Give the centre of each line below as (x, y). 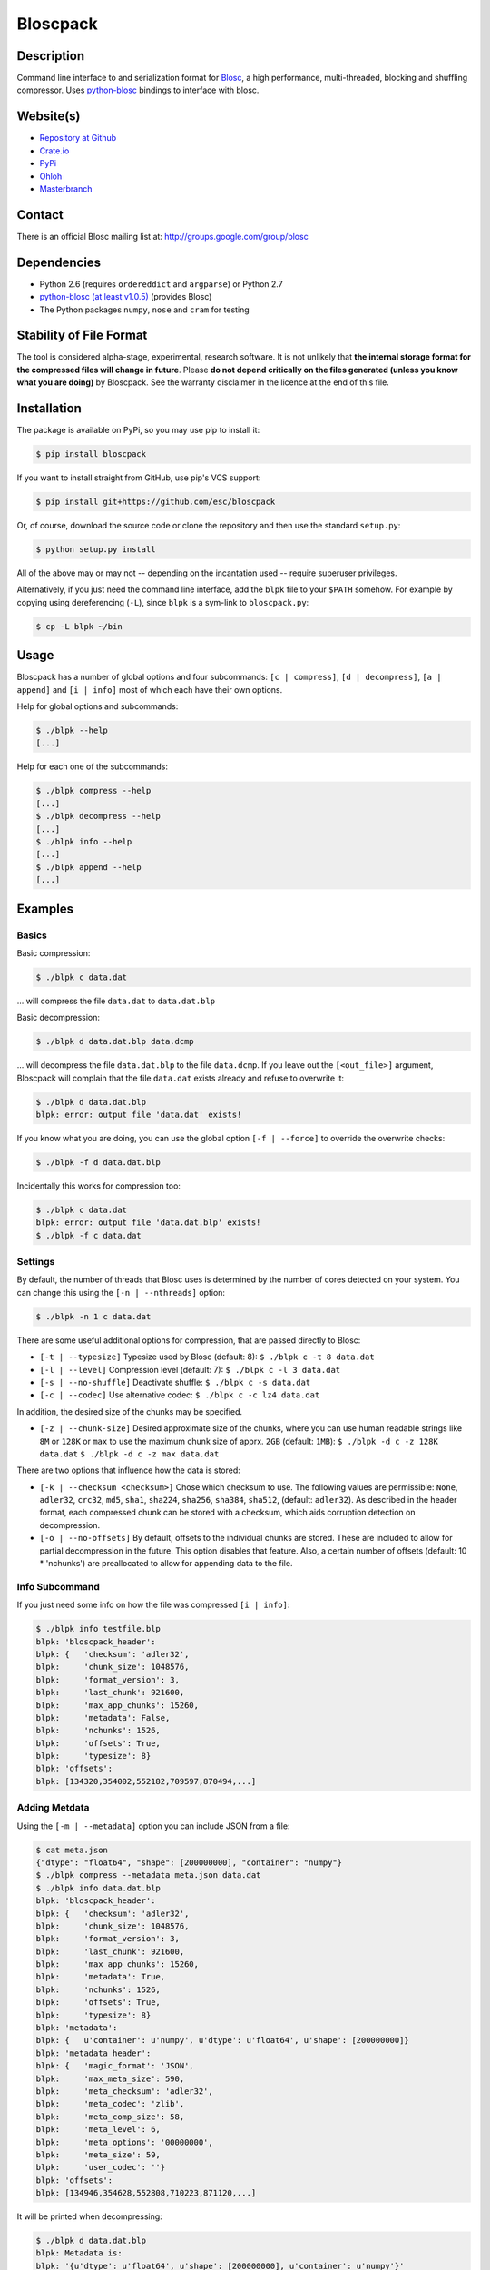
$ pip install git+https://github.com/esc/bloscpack (156, 502)
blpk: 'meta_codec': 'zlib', (110, 2104)
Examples (45, 908)
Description (51, 56)
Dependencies (59, 262)
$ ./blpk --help (72, 730)
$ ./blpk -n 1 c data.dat (93, 1316)
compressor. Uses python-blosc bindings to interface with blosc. (138, 90)
